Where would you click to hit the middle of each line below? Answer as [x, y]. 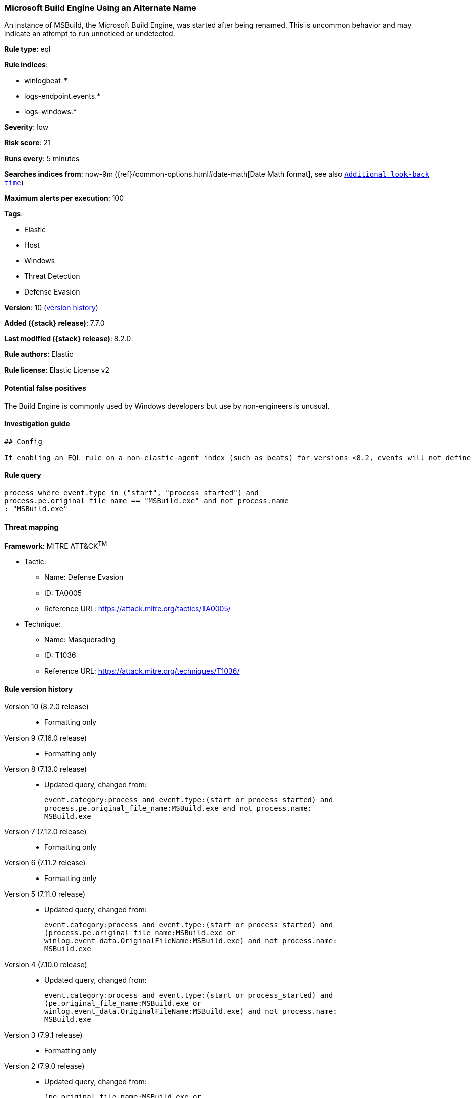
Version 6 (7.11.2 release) [45, 863]
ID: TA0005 [63, 593]
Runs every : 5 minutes [42, 159]
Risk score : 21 [27, 143]
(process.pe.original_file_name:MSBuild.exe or [140, 933]
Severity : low [26, 127]
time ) [14, 183]
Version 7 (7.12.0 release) [45, 832]
